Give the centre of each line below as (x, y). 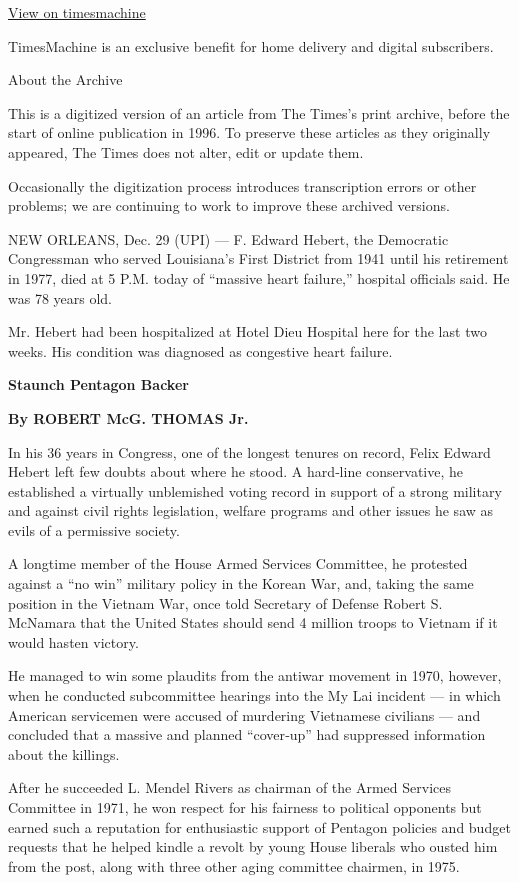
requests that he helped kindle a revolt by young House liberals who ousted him (253, 846)
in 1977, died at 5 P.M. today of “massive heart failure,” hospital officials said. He (259, 277)
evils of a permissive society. (94, 529)
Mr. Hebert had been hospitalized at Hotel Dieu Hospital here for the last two (247, 331)
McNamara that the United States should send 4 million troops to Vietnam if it (253, 622)
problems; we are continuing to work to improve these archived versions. (229, 205)
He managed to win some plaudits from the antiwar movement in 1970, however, (255, 675)
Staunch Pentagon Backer (98, 384)
